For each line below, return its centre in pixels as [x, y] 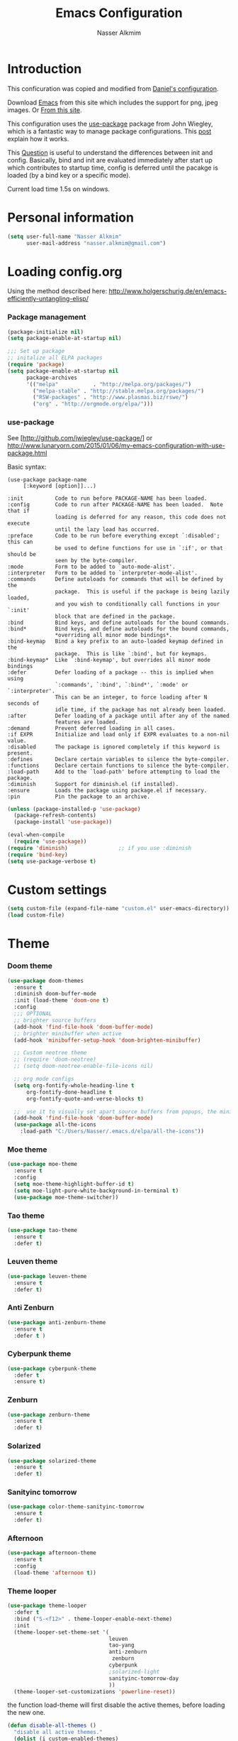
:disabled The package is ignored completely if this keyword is [114, 747]
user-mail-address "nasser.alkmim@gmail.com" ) [96, 243]
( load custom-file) [36, 915]
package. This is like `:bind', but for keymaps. [131, 654]
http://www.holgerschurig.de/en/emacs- [168, 291]
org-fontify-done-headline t [69, 1092]
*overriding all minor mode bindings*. [114, 635]
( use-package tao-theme [42, 1230]
